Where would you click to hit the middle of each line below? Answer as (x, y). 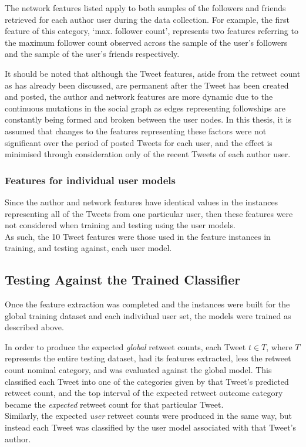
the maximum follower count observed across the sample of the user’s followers (146, 42)
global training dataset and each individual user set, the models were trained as (148, 315)
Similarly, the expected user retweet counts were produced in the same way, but (149, 416)
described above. (34, 327)
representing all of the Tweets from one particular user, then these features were (149, 213)
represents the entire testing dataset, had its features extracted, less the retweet (148, 358)
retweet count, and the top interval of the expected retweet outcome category (144, 393)
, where (279, 346)
